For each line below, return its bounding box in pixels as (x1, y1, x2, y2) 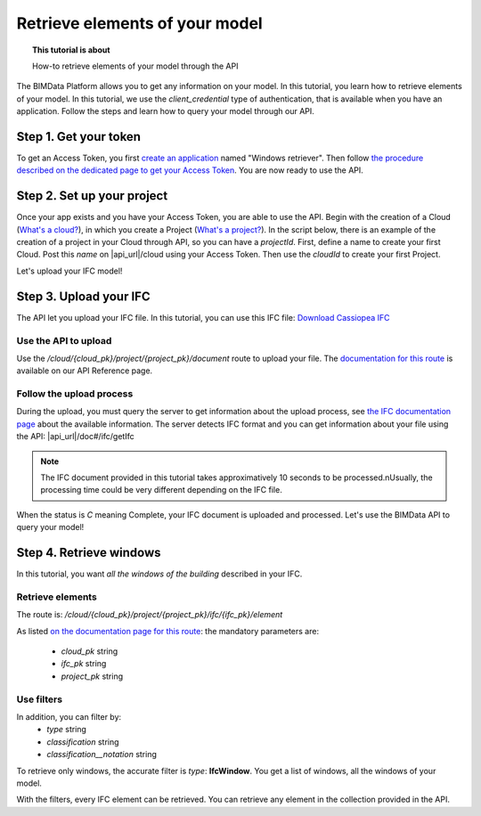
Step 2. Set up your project (16, 188, 168, 204)
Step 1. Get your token (16, 129, 142, 144)
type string (46, 724, 86, 735)
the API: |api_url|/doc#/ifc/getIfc (16, 431, 135, 442)
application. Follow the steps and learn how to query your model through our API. (16, 106, 315, 117)
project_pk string (61, 671, 124, 681)
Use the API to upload (16, 334, 112, 347)
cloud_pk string (61, 646, 118, 657)
